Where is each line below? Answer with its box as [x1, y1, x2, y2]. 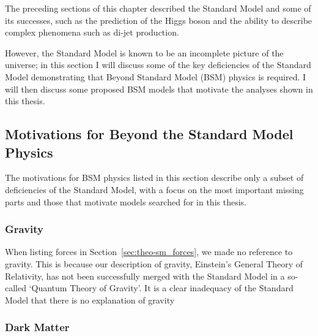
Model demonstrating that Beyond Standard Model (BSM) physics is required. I [5, 70, 306, 83]
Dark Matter [5, 319, 70, 335]
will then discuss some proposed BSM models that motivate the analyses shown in [5, 82, 313, 95]
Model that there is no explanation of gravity [5, 293, 175, 306]
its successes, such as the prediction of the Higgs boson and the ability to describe [5, 13, 312, 26]
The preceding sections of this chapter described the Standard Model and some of [5, 2, 311, 14]
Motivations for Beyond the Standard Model [5, 124, 294, 143]
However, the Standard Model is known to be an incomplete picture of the [5, 46, 284, 59]
